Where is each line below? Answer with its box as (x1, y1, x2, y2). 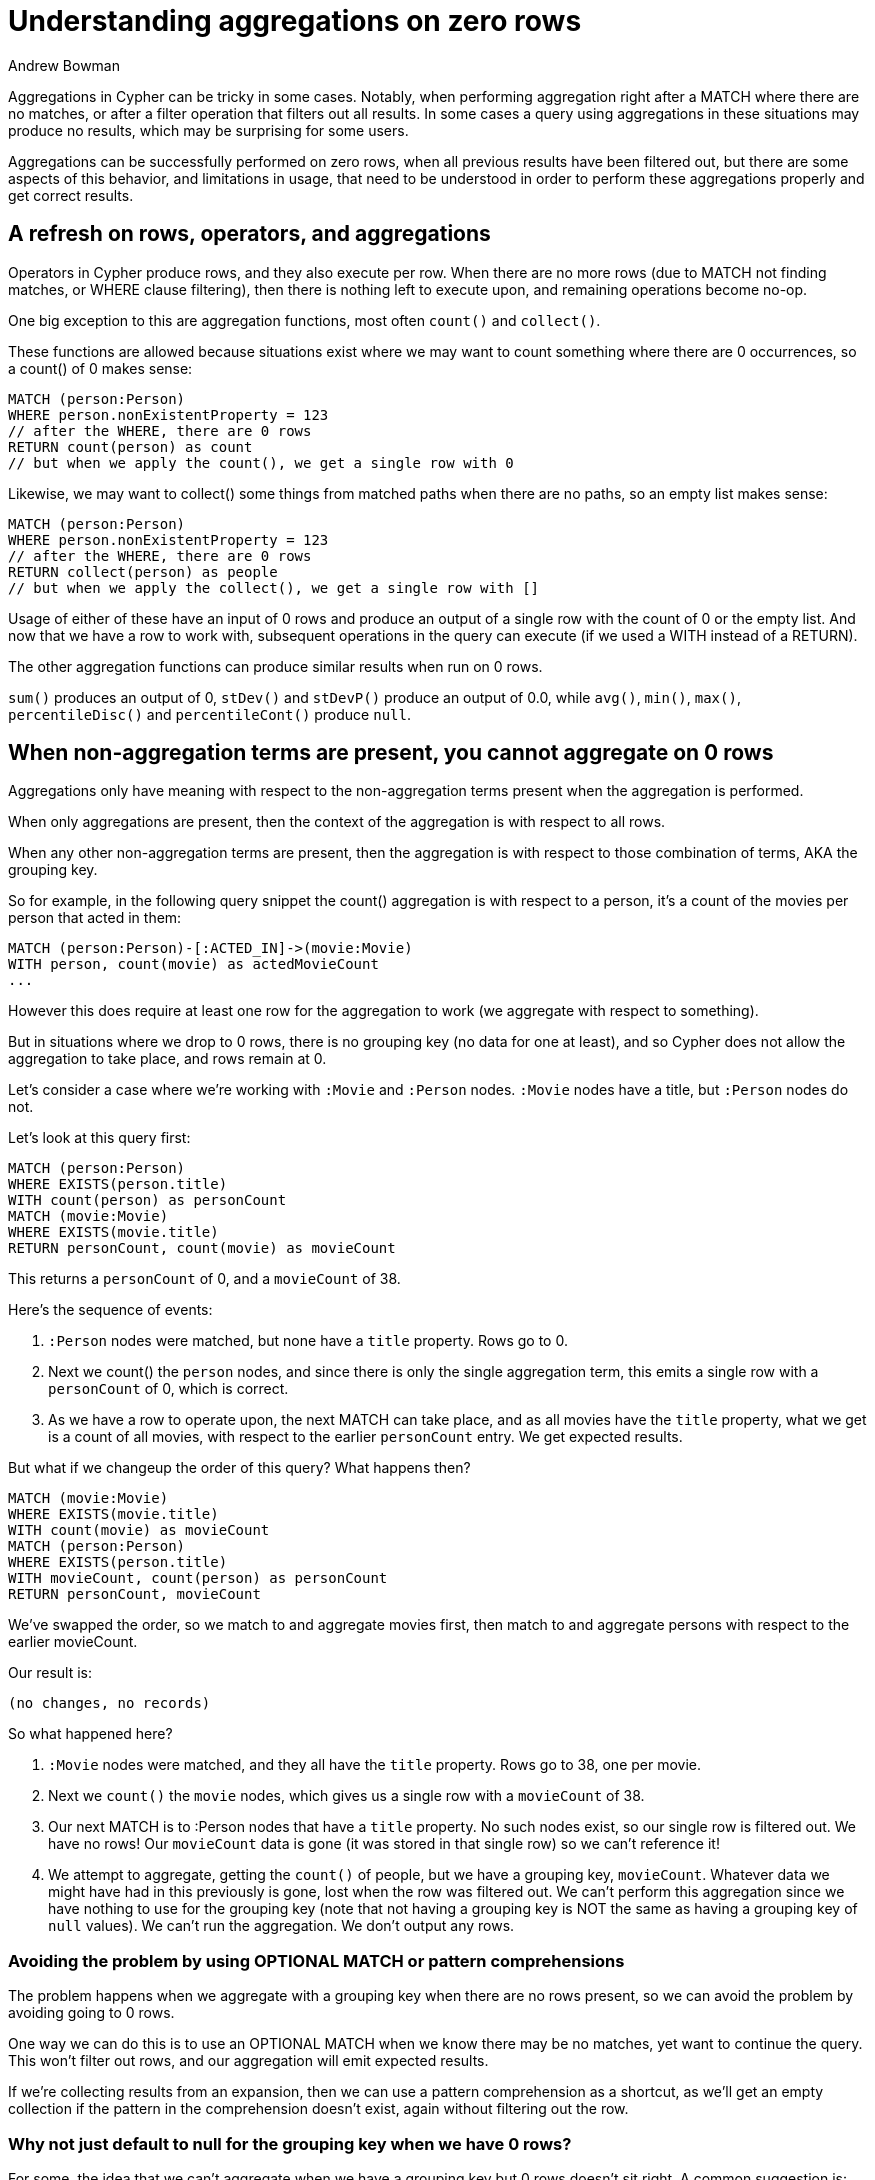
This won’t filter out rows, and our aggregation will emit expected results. (8, 2052, 489, 2070)
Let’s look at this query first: (8, 1129, 191, 1147)
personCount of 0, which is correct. (48, 1380, 289, 1398)
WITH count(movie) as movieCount (8, 1522, 270, 1539)
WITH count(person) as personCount (8, 1192, 287, 1209)
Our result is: (8, 1664, 92, 1682)
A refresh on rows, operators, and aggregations (8, 221, 491, 247)
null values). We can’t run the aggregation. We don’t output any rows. (48, 1917, 515, 1935)
